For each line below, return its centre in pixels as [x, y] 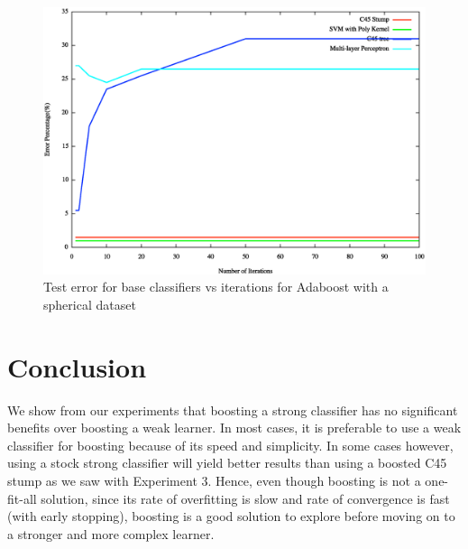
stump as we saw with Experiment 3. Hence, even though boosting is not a [214, 480]
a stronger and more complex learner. [111, 533]
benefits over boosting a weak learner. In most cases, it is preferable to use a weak [234, 428]
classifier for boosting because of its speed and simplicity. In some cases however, [230, 445]
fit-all [22, 498]
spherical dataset [90, 304]
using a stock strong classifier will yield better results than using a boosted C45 [227, 463]
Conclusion [77, 366]
